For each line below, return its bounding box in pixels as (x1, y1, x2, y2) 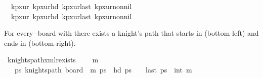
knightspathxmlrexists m (7, 54, 99, 65)
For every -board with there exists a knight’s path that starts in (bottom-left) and (4, 28, 259, 38)
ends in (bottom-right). (4, 37, 76, 48)
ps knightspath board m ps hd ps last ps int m (14, 64, 192, 74)
